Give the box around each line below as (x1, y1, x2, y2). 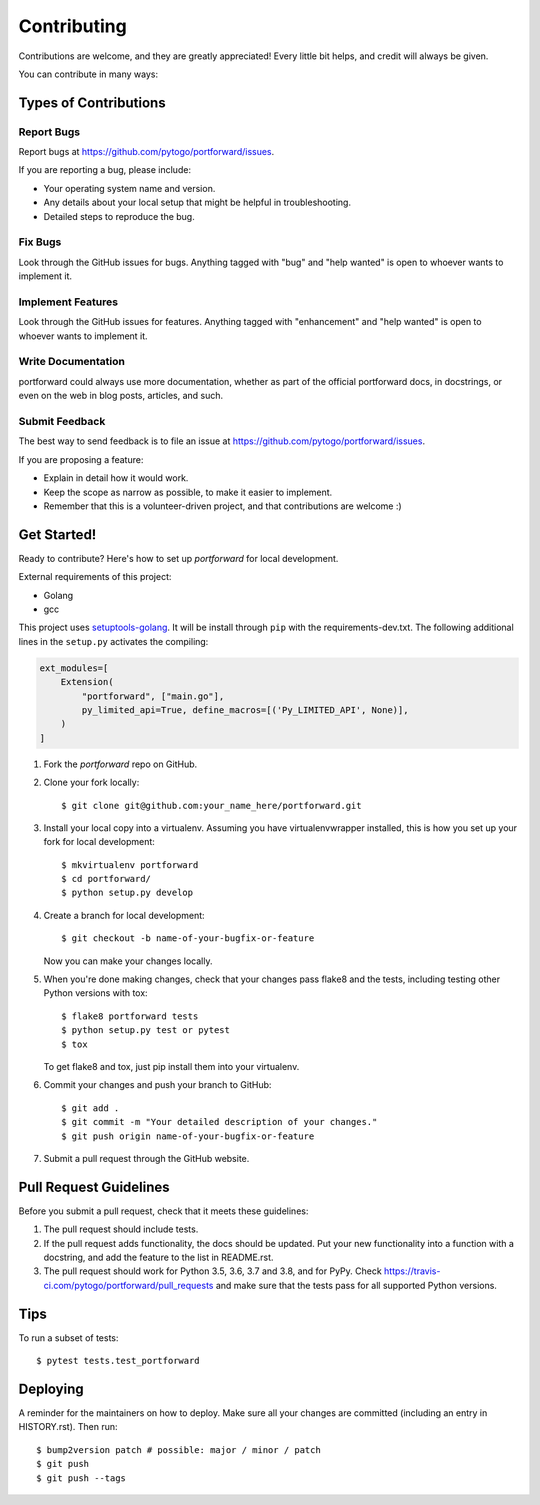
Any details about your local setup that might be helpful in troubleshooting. (43, 196, 352, 209)
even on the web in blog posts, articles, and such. (18, 390, 224, 402)
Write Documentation (18, 355, 125, 369)
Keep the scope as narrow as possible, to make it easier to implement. (43, 486, 333, 498)
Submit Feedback (18, 415, 106, 429)
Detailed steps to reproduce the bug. (43, 210, 195, 222)
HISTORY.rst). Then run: (18, 1421, 118, 1433)
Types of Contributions (18, 94, 166, 111)
